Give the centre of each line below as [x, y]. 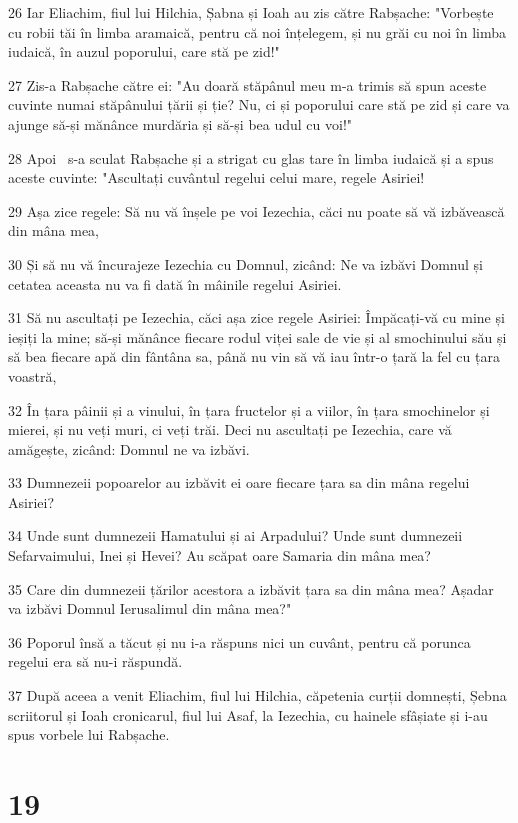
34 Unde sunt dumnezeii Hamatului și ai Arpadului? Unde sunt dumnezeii [235, 535]
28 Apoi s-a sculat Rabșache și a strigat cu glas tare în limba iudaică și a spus [251, 157]
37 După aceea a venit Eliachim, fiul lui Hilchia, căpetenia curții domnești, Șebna [257, 695]
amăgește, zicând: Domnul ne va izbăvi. [129, 448]
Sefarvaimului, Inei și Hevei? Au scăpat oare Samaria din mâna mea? [219, 555]
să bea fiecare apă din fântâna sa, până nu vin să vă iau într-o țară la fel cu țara [254, 356]
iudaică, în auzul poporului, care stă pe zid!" [144, 51]
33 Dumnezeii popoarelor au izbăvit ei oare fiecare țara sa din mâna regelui [239, 482]
